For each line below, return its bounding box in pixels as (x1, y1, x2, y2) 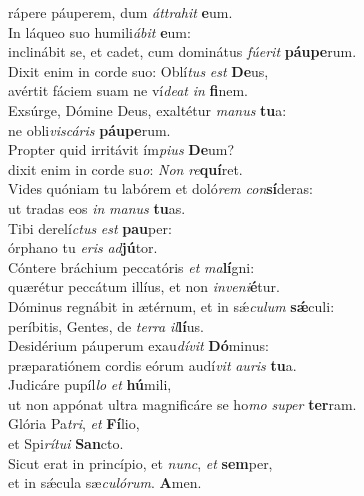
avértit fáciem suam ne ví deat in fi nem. (8, 80, 248, 101)
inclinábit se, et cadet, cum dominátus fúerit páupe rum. (8, 41, 357, 62)
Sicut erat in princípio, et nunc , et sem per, (8, 452, 273, 473)
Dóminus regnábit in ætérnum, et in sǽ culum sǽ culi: (8, 295, 335, 316)
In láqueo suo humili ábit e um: (8, 21, 191, 42)
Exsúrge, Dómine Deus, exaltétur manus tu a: (8, 99, 287, 120)
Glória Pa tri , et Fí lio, (8, 413, 140, 434)
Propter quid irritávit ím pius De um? (8, 139, 235, 160)
